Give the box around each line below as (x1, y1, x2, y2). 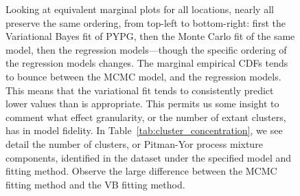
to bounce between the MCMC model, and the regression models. (5, 69, 281, 83)
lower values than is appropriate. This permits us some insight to (5, 96, 279, 111)
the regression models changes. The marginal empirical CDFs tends (5, 56, 288, 70)
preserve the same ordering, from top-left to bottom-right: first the (5, 15, 286, 30)
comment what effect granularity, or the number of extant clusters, (5, 109, 286, 124)
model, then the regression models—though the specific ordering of (5, 42, 287, 56)
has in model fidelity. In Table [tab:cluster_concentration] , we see (5, 123, 283, 138)
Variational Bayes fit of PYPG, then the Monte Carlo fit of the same (5, 29, 295, 43)
